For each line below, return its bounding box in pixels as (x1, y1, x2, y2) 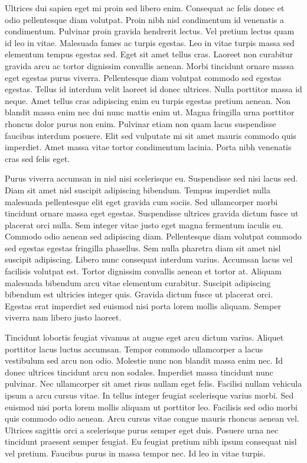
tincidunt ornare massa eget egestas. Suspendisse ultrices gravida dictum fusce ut (5, 207, 299, 219)
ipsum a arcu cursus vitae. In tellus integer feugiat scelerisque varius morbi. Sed (5, 389, 294, 401)
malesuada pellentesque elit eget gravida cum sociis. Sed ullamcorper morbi (5, 195, 278, 208)
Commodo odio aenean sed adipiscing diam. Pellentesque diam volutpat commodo (5, 230, 302, 242)
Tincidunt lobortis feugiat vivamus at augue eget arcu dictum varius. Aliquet (5, 331, 284, 344)
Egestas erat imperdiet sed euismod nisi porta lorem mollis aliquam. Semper (5, 299, 281, 312)
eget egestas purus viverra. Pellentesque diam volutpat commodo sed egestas (5, 71, 282, 83)
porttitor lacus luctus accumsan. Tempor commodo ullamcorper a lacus (5, 342, 263, 355)
